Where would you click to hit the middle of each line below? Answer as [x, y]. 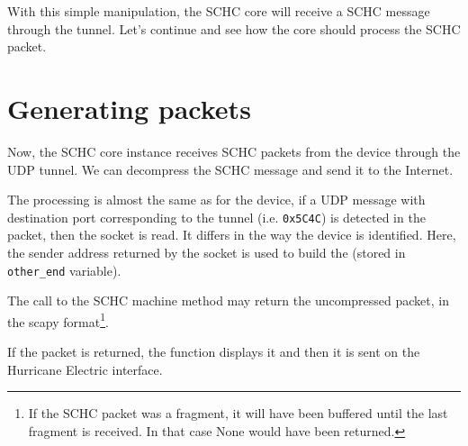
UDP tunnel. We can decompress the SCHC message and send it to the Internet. [230, 169]
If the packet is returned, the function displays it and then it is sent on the [214, 352]
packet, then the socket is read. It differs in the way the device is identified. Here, [232, 235]
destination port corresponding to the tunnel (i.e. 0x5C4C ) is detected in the [216, 217]
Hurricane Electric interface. [85, 369]
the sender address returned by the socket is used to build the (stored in [207, 252]
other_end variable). [64, 270]
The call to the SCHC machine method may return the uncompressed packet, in [229, 300]
